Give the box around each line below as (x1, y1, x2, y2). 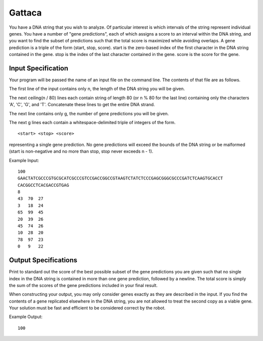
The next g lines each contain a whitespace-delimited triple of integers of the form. (9, 119, 176, 125)
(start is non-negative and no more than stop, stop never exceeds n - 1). (9, 148, 153, 154)
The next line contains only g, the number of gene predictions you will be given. (9, 110, 169, 116)
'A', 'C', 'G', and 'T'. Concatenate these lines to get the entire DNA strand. (9, 102, 155, 108)
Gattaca (9, 7, 42, 18)
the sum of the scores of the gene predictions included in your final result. (9, 282, 158, 288)
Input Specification (9, 64, 68, 72)
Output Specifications (9, 256, 77, 265)
